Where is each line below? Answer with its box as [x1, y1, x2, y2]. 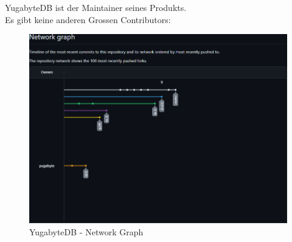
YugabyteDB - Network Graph [29, 225, 144, 238]
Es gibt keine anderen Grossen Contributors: [5, 13, 171, 26]
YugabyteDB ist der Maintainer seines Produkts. [5, 1, 187, 13]
